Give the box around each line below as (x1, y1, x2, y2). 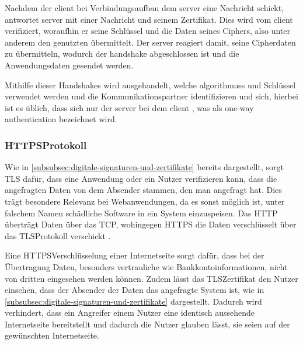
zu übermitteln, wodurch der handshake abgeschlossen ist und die (5, 47, 239, 60)
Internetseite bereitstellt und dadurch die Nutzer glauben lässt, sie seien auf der (5, 318, 290, 330)
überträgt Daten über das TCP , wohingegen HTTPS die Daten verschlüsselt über (5, 218, 297, 230)
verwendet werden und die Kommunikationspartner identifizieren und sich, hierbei (5, 90, 298, 102)
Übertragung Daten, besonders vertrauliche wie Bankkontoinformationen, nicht (5, 260, 288, 272)
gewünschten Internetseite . (5, 329, 99, 341)
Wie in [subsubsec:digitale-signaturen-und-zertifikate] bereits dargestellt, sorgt (5, 161, 284, 173)
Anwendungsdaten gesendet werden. (5, 58, 134, 71)
